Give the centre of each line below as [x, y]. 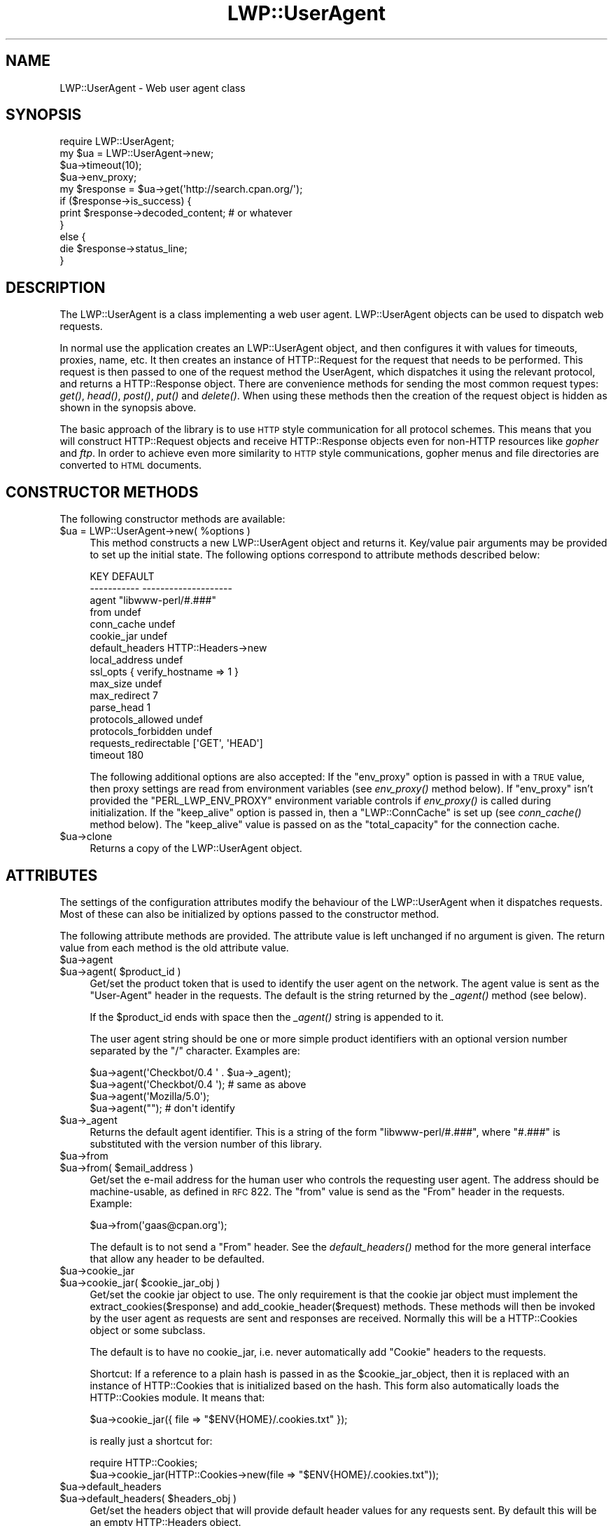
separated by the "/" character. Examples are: [195, 1050]
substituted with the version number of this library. [206, 1143]
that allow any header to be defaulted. [177, 1258]
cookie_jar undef [129, 636]
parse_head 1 [120, 708]
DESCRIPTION [56, 287]
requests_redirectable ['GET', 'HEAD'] [176, 743]
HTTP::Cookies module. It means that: [177, 1397]
